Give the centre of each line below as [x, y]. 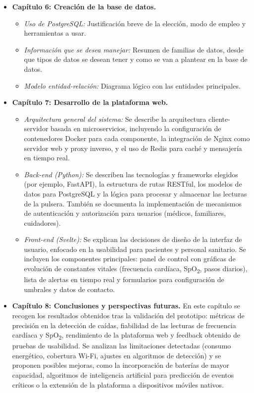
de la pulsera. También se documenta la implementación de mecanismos [133, 203]
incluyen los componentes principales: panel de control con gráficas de [130, 259]
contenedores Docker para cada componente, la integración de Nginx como [137, 138]
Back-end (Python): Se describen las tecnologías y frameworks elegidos [131, 174]
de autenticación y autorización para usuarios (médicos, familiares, [125, 213]
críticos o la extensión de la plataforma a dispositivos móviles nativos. [118, 384]
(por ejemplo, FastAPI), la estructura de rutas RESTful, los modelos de [133, 184]
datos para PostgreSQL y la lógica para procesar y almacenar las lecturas [135, 193]
